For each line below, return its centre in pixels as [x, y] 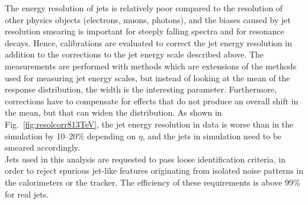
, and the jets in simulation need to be [212, 136]
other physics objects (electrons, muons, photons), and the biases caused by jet [148, 19]
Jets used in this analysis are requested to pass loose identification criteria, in [145, 159]
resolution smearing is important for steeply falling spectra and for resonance [145, 31]
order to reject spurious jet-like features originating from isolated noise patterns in [154, 170]
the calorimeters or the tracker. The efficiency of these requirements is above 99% [153, 182]
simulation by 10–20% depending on [70, 136]
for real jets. [27, 194]
